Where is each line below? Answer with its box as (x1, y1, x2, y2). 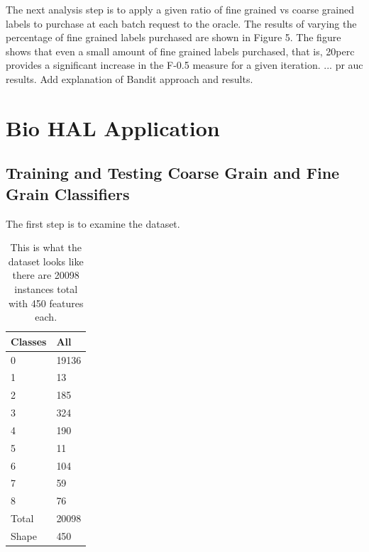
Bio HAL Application (6, 113, 220, 142)
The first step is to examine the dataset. (6, 216, 180, 231)
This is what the (10, 240, 82, 255)
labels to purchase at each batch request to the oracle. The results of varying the (6, 16, 357, 31)
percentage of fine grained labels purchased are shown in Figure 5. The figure (6, 30, 341, 45)
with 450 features (8, 295, 84, 310)
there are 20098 (12, 267, 79, 282)
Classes (11, 333, 47, 348)
